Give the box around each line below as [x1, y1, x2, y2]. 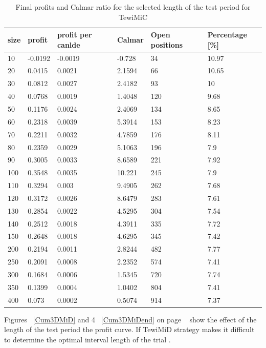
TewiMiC [119, 11, 147, 22]
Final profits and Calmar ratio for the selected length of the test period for [15, 2, 251, 12]
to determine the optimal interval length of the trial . [4, 334, 171, 344]
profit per [57, 29, 92, 40]
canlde [57, 39, 80, 50]
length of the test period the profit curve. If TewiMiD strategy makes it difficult [4, 324, 255, 335]
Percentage [207, 29, 247, 40]
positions [150, 39, 183, 50]
